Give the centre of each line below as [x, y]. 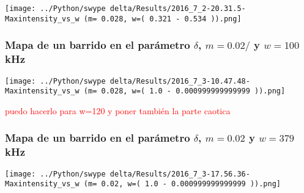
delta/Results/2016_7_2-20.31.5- [178, 9]
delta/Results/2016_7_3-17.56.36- [180, 174]
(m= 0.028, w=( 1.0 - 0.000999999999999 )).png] [184, 91]
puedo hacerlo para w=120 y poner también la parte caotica [118, 110]
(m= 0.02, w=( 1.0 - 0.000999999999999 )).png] [182, 184]
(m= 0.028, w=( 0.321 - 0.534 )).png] [162, 19]
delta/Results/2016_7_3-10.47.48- [180, 81]
